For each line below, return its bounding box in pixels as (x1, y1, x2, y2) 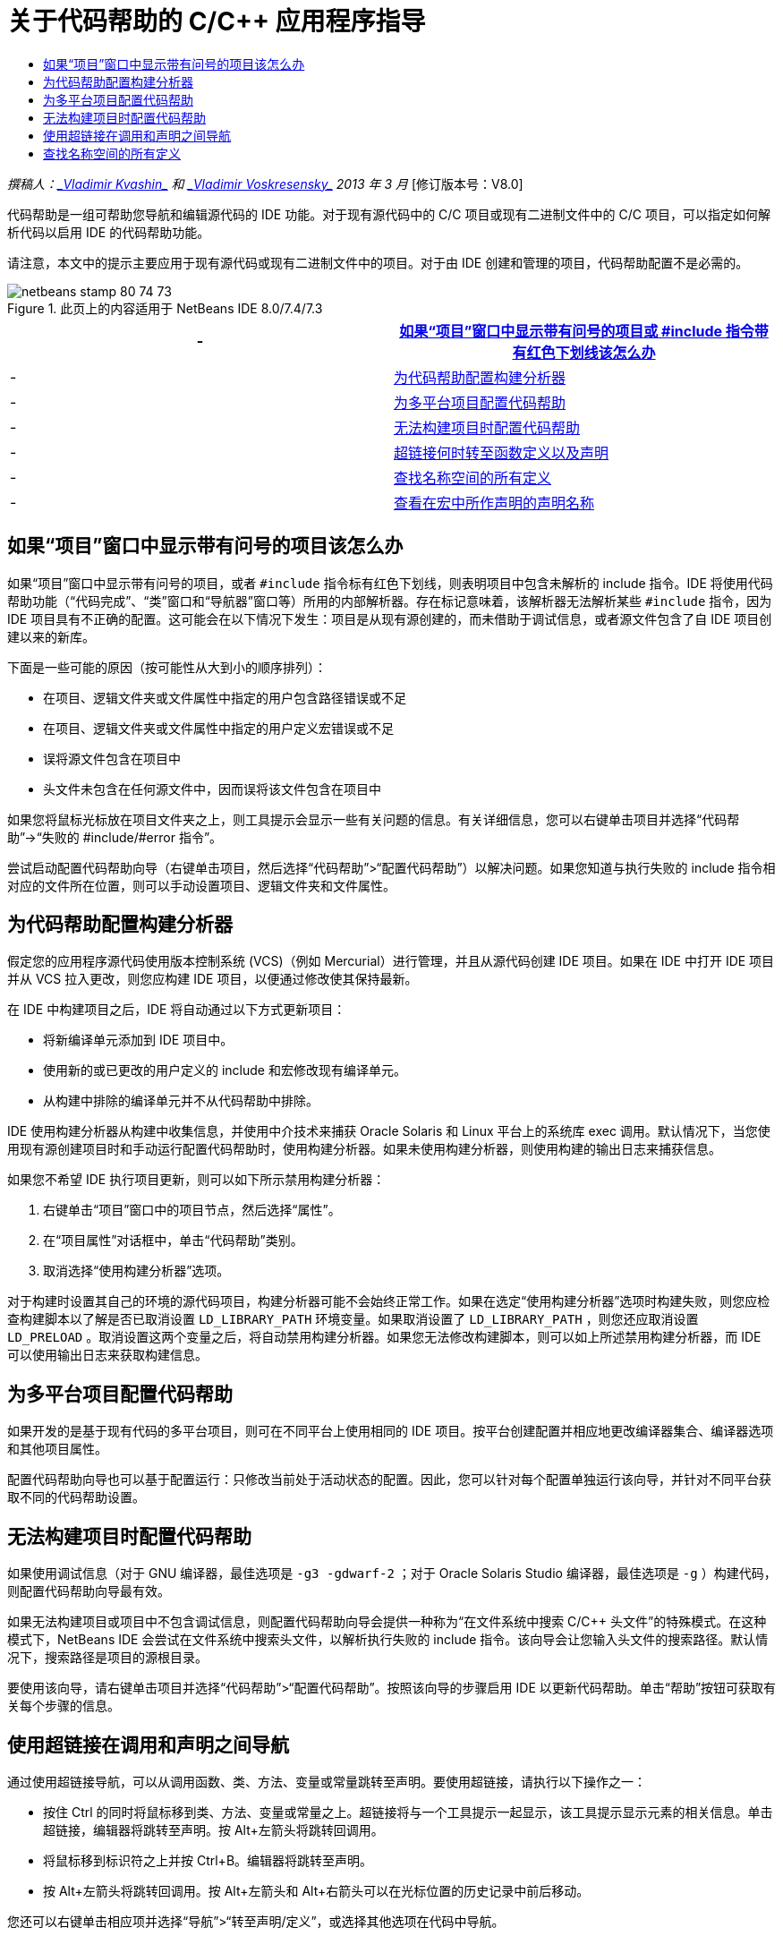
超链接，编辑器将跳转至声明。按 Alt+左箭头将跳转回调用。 (43, 1821, 384, 1838)
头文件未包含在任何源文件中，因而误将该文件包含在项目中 (43, 780, 381, 797)
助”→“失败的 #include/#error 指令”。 (7, 829, 223, 845)
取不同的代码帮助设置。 (7, 1489, 145, 1505)
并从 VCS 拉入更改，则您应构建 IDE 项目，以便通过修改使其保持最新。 (7, 971, 418, 987)
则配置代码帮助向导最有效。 (7, 1583, 170, 1599)
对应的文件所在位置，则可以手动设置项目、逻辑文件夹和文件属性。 (7, 877, 396, 893)
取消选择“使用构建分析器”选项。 (43, 1263, 230, 1279)
